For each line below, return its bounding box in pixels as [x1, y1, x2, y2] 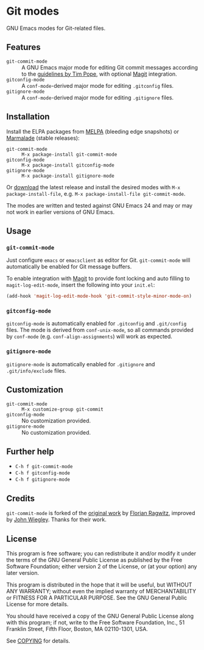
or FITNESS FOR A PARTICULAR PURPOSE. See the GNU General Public [6, 594, 188, 601]
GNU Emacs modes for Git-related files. [6, 24, 106, 32]
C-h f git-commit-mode [15, 464, 73, 470]
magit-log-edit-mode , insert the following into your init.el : [6, 281, 155, 289]
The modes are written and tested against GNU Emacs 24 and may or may [6, 201, 193, 209]
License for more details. [6, 600, 69, 608]
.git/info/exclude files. [6, 367, 67, 374]
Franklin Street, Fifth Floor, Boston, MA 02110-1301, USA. [6, 625, 148, 632]
